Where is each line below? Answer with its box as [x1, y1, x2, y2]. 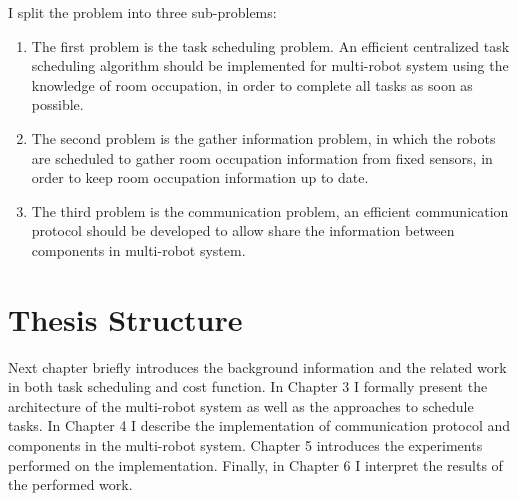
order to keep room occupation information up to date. [31, 167, 369, 188]
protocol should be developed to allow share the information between [31, 220, 455, 241]
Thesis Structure [8, 298, 243, 339]
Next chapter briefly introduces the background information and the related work [8, 356, 507, 377]
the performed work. [8, 474, 133, 495]
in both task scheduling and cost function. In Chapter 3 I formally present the [8, 376, 488, 397]
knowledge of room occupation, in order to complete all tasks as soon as [31, 74, 473, 95]
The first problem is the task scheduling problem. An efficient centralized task [31, 35, 510, 56]
